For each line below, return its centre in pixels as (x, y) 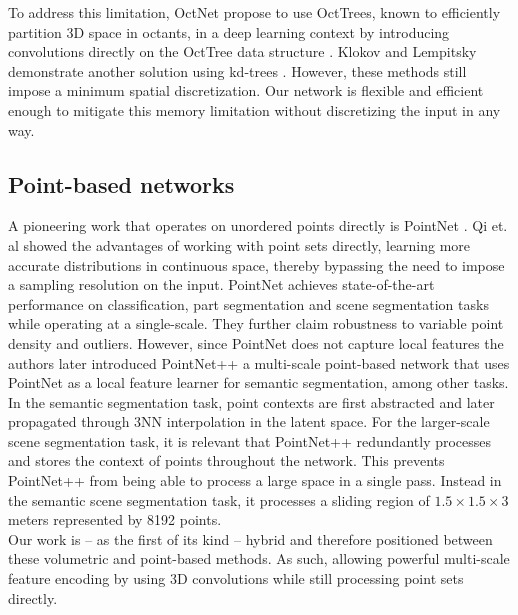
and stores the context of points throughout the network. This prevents (226, 460)
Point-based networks (121, 183)
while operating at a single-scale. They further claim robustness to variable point (256, 323)
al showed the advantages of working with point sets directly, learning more (239, 244)
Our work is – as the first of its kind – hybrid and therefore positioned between (250, 538)
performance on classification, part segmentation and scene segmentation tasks (248, 303)
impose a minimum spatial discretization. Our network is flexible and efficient (246, 90)
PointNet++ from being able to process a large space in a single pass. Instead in (255, 480)
